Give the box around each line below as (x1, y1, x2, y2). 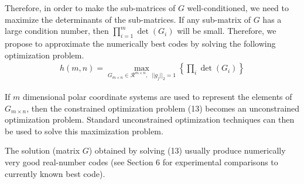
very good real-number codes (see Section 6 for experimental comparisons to (5, 155, 278, 168)
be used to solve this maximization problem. (5, 124, 163, 137)
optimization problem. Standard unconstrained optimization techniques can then (5, 113, 295, 126)
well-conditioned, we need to (187, 2, 289, 13)
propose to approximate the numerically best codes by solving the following (5, 37, 276, 49)
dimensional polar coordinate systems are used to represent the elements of (22, 90, 292, 102)
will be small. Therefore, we (177, 25, 276, 37)
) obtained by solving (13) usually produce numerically (88, 144, 286, 157)
